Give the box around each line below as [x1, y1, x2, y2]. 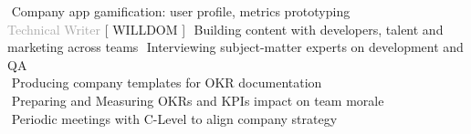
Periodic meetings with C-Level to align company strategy [11, 108, 338, 128]
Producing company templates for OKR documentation [11, 73, 322, 92]
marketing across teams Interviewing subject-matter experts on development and [7, 37, 464, 57]
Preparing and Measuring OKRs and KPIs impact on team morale [11, 90, 384, 109]
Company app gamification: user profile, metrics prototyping [11, 2, 351, 20]
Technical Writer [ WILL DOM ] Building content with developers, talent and [7, 19, 444, 38]
